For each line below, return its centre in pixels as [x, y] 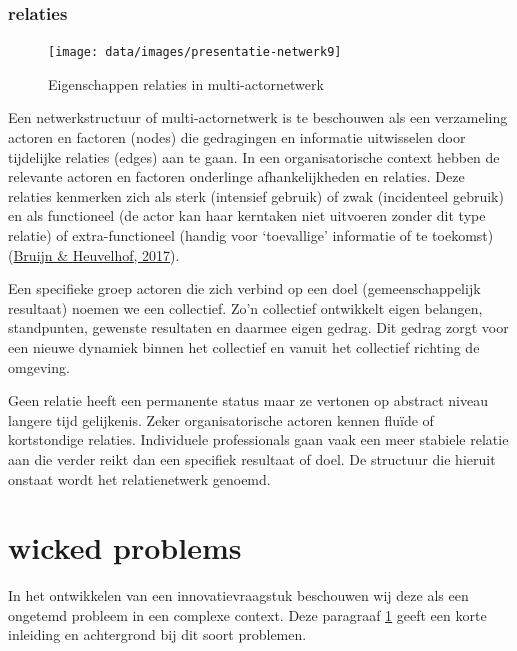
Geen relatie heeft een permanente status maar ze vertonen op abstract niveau [248, 400]
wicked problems [125, 547]
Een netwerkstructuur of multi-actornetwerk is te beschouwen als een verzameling [258, 117]
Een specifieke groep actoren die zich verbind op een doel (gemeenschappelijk [244, 288]
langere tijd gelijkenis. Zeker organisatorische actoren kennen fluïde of [221, 419]
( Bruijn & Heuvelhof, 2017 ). [94, 254]
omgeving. [39, 366]
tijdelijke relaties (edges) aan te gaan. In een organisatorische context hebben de [254, 156]
